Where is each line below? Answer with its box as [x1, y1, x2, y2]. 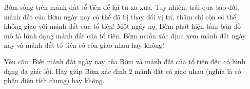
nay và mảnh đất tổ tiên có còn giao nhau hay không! [4, 40, 165, 50]
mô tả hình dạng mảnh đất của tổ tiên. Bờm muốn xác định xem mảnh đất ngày [4, 30, 246, 40]
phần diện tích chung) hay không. [4, 75, 105, 86]
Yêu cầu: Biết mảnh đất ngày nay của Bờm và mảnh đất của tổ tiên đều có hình [4, 56, 246, 66]
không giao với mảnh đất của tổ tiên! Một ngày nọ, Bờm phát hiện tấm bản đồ [4, 21, 241, 31]
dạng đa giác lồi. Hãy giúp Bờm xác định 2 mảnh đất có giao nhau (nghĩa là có [4, 66, 241, 76]
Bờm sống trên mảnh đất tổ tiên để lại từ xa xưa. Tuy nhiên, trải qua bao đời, [4, 2, 239, 12]
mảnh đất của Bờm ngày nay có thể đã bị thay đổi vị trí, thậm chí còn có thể [4, 11, 236, 21]
